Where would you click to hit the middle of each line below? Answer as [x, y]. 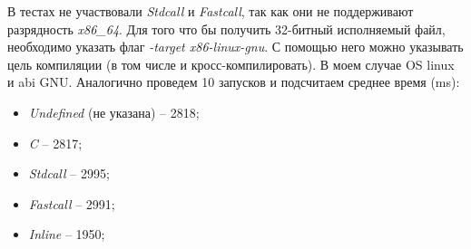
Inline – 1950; [67, 234]
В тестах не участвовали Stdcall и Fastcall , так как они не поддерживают [211, 11]
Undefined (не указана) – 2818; [114, 112]
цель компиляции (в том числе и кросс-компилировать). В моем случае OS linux [231, 64]
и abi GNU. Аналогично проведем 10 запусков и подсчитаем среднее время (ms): [234, 82]
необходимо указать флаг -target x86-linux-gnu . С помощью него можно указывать [235, 47]
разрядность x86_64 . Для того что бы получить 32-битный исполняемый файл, [226, 29]
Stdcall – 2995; [69, 173]
